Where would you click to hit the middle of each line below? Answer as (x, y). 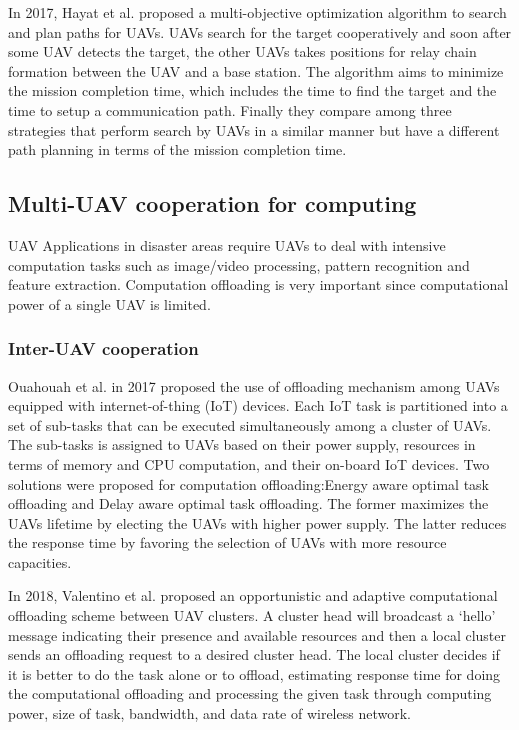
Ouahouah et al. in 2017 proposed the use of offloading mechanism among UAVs (254, 385)
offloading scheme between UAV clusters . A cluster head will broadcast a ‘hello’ (252, 615)
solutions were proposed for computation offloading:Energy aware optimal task (248, 483)
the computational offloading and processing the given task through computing (250, 693)
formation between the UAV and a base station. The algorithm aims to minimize (256, 70)
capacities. (40, 561)
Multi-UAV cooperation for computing (212, 203)
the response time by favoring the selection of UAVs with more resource (227, 542)
